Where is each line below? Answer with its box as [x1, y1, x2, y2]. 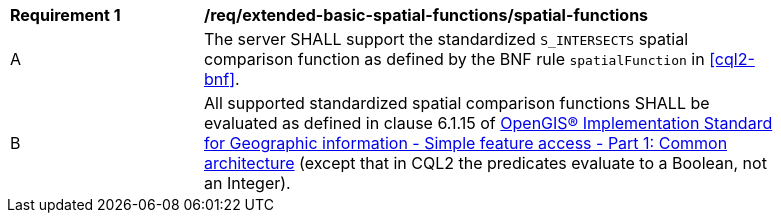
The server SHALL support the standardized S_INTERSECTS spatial [204, 29, 689, 49]
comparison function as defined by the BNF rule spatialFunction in [204, 49, 705, 69]
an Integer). [204, 173, 291, 193]
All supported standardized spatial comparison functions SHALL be [204, 93, 710, 113]
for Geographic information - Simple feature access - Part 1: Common [204, 133, 728, 153]
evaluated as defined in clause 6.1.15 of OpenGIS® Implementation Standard [204, 113, 773, 133]
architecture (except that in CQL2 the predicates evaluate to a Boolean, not [204, 153, 767, 173]
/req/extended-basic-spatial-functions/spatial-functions [204, 5, 649, 25]
